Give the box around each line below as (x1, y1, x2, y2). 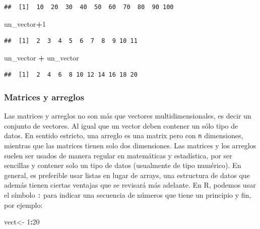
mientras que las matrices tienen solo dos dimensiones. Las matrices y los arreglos (4, 140, 256, 151)
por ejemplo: (4, 199, 43, 210)
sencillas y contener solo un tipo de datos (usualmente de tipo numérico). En (4, 160, 241, 170)
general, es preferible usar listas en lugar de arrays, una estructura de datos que (4, 169, 250, 180)
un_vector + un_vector (4, 52, 79, 63)
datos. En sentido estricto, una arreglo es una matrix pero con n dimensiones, (4, 130, 243, 141)
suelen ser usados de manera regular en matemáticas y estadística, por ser (4, 150, 232, 160)
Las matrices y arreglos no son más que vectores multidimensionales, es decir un (4, 110, 251, 121)
